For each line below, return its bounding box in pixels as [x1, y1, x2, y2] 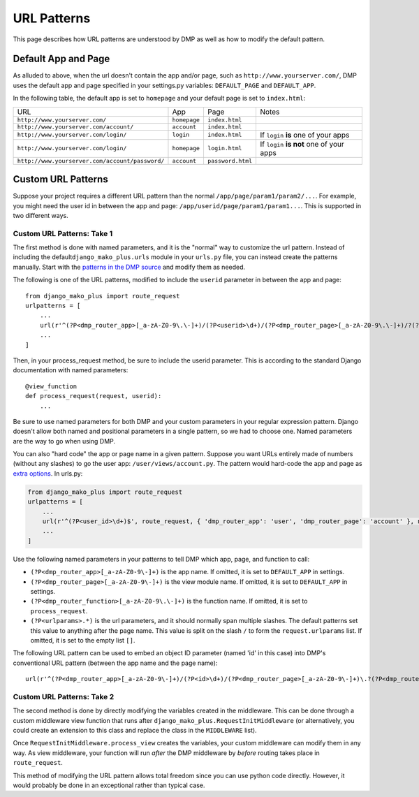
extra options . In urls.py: [13, 469, 83, 478]
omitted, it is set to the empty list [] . [30, 636, 135, 644]
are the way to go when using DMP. [13, 437, 115, 445]
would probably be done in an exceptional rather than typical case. [13, 781, 205, 789]
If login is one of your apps [260, 130, 350, 140]
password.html [207, 157, 253, 164]
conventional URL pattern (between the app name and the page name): [13, 659, 218, 667]
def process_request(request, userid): [25, 392, 162, 400]
